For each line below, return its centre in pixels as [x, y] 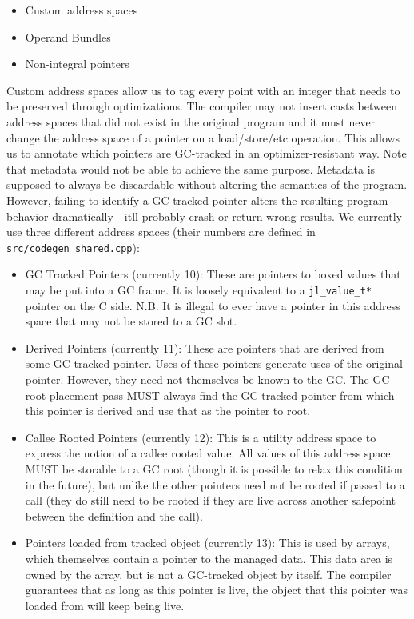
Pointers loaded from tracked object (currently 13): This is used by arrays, [207, 543]
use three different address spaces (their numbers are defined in [161, 232]
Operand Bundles [68, 36]
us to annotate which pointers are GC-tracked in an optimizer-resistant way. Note [207, 153]
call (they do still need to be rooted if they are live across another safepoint [211, 500]
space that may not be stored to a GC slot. [131, 321]
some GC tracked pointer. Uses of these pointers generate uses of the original [214, 363]
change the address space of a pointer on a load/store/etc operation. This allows [203, 137]
